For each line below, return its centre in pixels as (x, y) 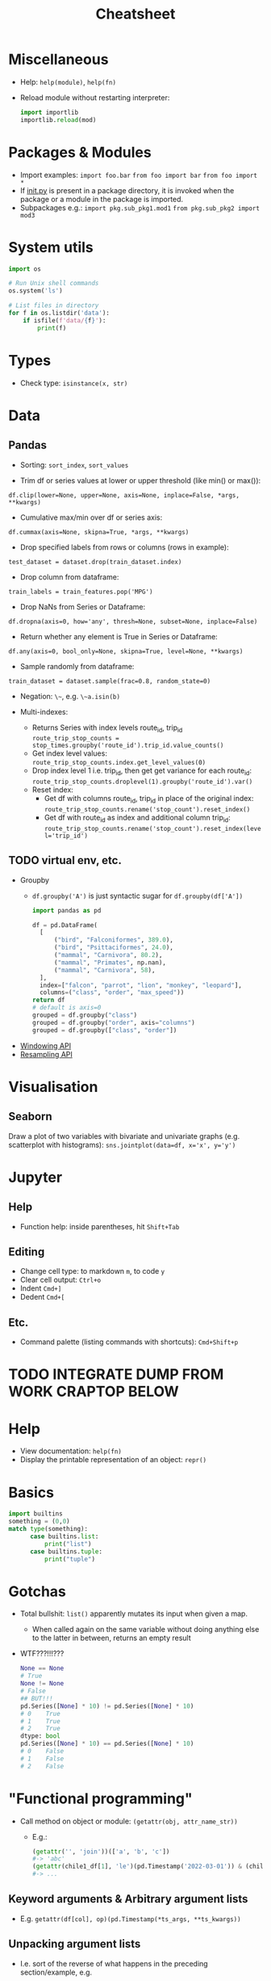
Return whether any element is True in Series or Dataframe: (119, 636)
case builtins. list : (64, 1536)
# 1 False (42, 1759)
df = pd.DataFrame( (65, 925)
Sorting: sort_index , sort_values (74, 465)
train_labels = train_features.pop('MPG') (81, 592)
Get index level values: (69, 753)
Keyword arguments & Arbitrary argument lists (128, 1899)
